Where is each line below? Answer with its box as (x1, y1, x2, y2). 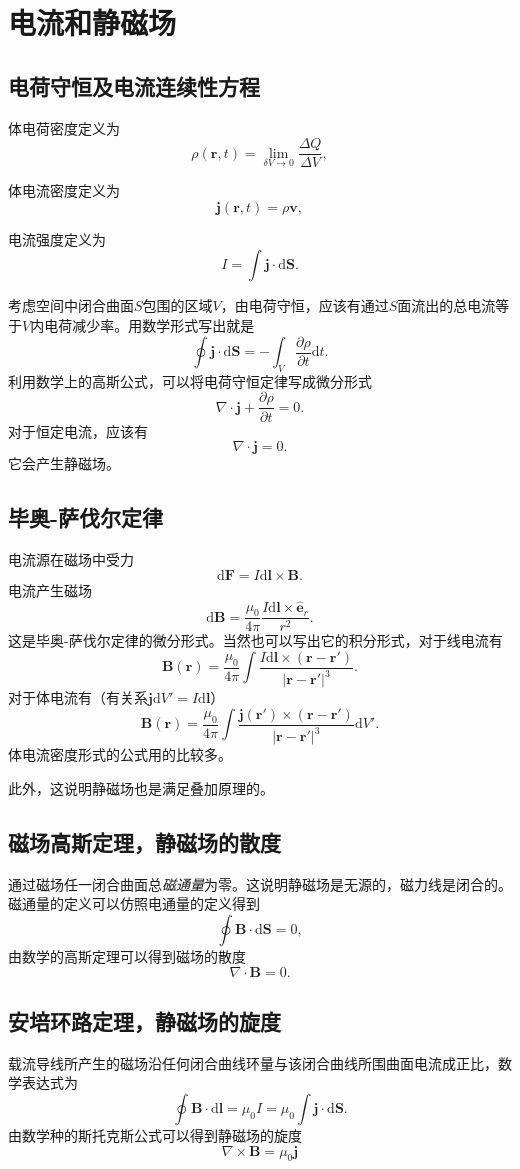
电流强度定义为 (8, 228, 106, 249)
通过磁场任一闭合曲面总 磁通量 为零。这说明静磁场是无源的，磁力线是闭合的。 (8, 873, 512, 894)
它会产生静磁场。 (8, 453, 120, 474)
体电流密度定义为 (8, 180, 120, 201)
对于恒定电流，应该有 (8, 420, 148, 441)
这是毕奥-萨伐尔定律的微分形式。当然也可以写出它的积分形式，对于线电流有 (8, 630, 503, 651)
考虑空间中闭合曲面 (8, 295, 134, 316)
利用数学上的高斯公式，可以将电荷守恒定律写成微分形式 (8, 370, 372, 391)
